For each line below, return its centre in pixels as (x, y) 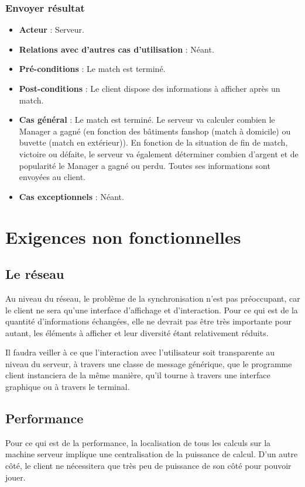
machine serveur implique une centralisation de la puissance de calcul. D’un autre (152, 454)
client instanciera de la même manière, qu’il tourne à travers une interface (138, 375)
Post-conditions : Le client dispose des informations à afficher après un (150, 88)
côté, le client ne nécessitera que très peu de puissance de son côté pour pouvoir (148, 466)
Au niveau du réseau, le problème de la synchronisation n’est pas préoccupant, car (153, 298)
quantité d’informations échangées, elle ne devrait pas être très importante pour (148, 321)
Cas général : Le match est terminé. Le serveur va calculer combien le (147, 120)
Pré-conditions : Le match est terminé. (92, 69)
